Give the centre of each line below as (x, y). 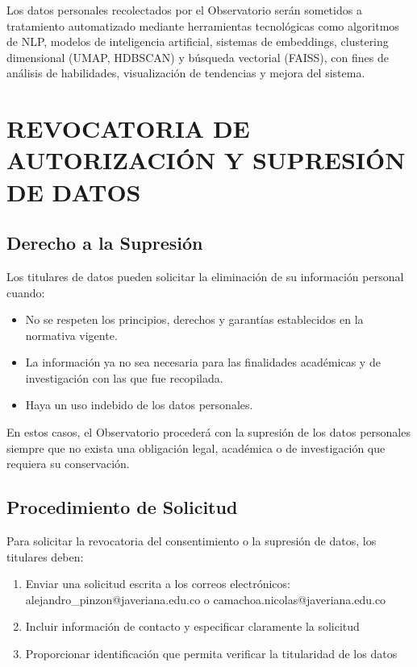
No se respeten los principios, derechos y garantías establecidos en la (194, 319)
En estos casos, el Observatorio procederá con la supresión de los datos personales (208, 432)
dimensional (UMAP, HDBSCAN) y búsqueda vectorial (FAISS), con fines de (198, 57)
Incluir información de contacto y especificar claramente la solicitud (192, 626)
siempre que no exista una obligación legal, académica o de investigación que (196, 447)
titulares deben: (45, 556)
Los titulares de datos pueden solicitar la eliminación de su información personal (205, 276)
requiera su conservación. (68, 464)
